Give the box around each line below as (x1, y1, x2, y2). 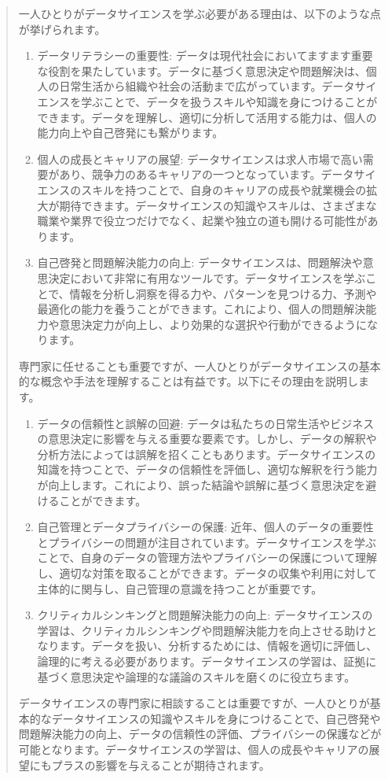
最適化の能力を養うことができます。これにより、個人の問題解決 (37, 301, 366, 317)
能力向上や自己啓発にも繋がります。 (37, 124, 224, 141)
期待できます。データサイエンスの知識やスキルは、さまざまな (59, 197, 377, 213)
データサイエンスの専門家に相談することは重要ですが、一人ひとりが (18, 695, 370, 711)
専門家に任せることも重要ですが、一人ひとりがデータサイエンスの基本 (18, 357, 381, 374)
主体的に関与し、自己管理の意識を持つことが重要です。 (37, 580, 323, 596)
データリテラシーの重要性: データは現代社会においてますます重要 (37, 47, 373, 64)
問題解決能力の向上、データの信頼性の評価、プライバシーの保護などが (18, 725, 382, 742)
